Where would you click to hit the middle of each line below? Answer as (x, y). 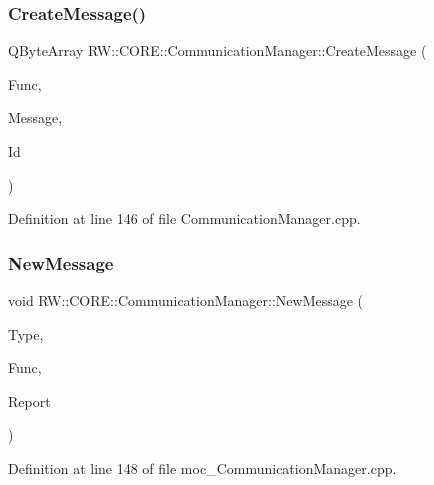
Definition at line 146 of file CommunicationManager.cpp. (184, 218)
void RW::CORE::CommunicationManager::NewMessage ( (186, 300)
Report (29, 400)
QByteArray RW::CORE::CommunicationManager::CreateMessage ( (217, 50)
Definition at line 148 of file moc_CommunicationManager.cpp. (202, 467)
